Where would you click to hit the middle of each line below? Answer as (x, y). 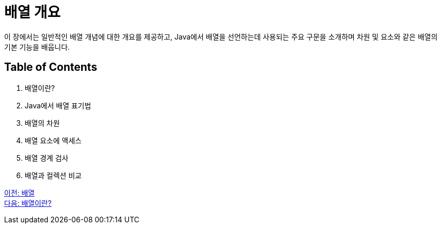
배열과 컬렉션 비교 (53, 175)
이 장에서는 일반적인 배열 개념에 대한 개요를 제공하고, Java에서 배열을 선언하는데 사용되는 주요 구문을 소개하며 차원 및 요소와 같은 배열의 (221, 36)
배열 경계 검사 (47, 158)
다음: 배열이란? (28, 203)
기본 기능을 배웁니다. (37, 47)
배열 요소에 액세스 (53, 140)
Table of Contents (51, 67)
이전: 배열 (20, 193)
